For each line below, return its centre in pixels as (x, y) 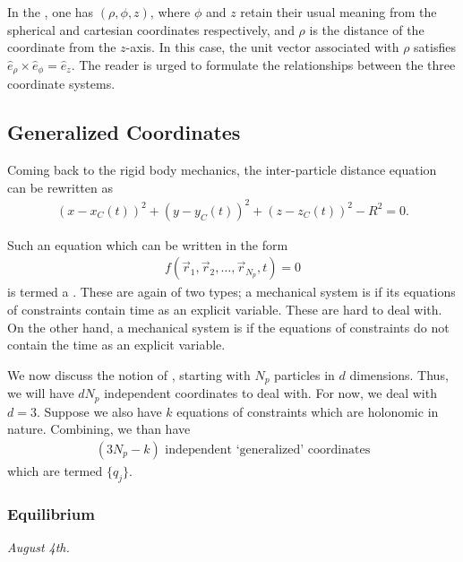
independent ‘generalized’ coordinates (268, 450)
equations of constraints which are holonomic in (308, 411)
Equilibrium (51, 513)
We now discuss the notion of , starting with (129, 374)
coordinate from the (62, 47)
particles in (304, 374)
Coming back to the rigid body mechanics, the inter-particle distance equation (222, 170)
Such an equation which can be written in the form (148, 244)
